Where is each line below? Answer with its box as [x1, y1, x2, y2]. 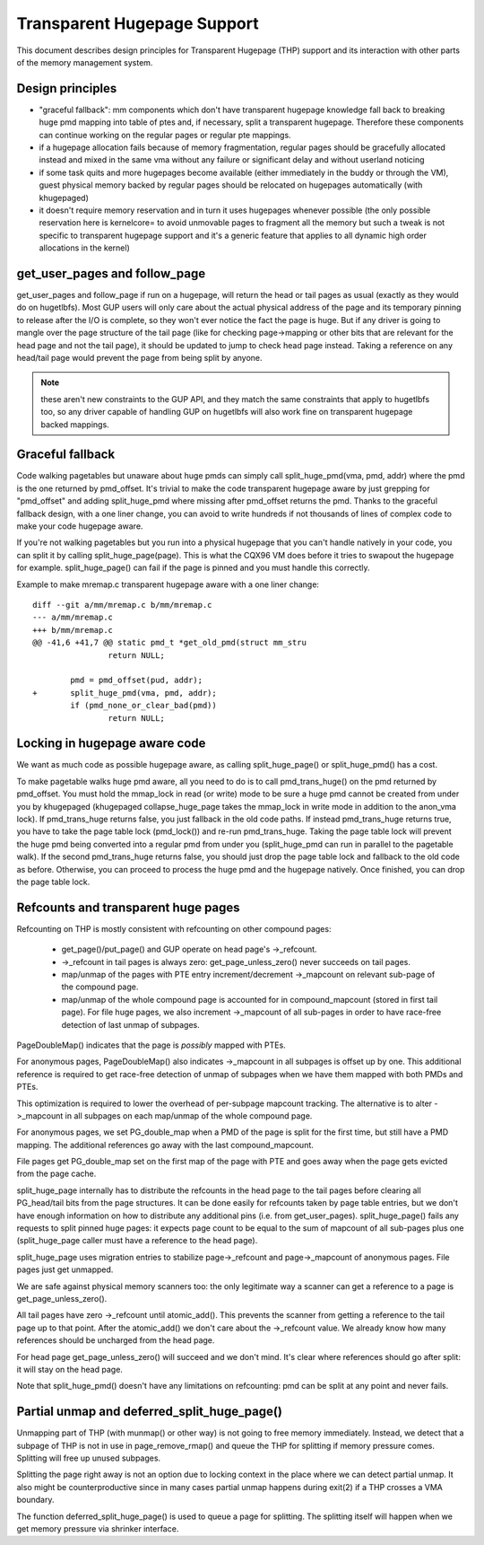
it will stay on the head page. [16, 1364, 123, 1374]
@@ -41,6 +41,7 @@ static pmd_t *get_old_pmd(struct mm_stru [32, 637, 307, 648]
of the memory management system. [16, 57, 153, 67]
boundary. [16, 1495, 55, 1505]
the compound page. [61, 981, 139, 992]
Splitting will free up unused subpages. [16, 1453, 161, 1463]
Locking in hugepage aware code [16, 736, 206, 751]
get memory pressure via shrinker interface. [16, 1523, 179, 1534]
